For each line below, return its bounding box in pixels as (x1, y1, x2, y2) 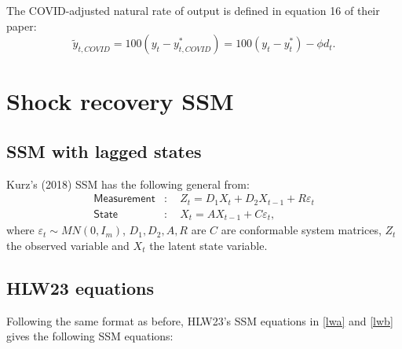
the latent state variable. (149, 237, 268, 253)
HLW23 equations (6, 275, 154, 299)
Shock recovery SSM (6, 85, 234, 117)
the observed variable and (6, 237, 130, 253)
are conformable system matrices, (221, 222, 382, 238)
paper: (6, 17, 37, 34)
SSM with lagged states (6, 138, 202, 163)
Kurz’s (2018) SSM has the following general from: (6, 175, 250, 192)
